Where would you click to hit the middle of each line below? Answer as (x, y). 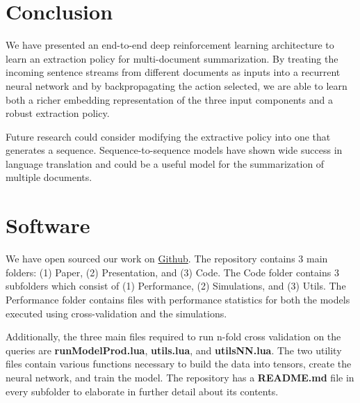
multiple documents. (49, 177)
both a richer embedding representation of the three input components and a (169, 99)
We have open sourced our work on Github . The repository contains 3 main (167, 259)
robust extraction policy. (58, 113)
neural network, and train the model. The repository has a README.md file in (180, 377)
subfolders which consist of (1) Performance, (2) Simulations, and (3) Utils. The (176, 286)
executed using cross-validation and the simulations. (116, 313)
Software (48, 225)
